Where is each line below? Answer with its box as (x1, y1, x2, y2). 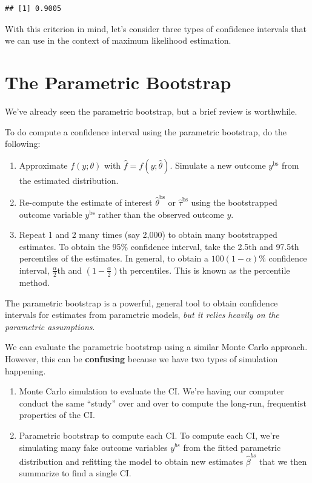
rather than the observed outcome (98, 208, 224, 220)
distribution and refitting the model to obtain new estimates (19, 454, 244, 467)
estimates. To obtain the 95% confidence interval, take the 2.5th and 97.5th (19, 240, 299, 252)
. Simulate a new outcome (170, 158, 266, 171)
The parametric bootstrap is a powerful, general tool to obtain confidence (5, 296, 278, 309)
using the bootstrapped (191, 196, 277, 208)
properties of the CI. (19, 408, 95, 421)
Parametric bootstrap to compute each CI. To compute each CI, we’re (19, 428, 280, 441)
